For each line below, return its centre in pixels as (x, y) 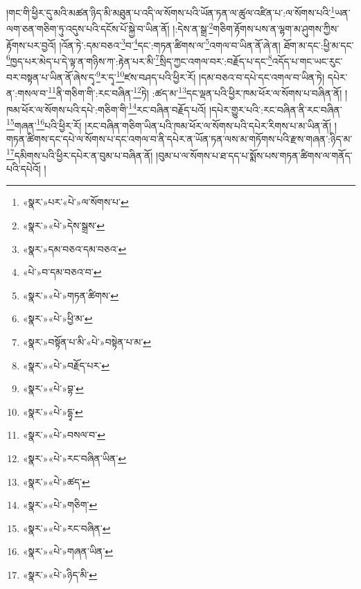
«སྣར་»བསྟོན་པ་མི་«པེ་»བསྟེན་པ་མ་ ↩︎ (87, 342)
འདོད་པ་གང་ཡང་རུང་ (307, 61)
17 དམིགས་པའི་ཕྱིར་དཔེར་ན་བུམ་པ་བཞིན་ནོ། (80, 154)
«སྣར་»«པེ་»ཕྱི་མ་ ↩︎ (58, 318)
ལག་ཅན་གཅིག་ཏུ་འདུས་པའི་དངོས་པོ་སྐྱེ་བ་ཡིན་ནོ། (88, 28)
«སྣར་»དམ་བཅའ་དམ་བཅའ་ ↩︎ (74, 248)
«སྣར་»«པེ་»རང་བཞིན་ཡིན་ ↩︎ (74, 458)
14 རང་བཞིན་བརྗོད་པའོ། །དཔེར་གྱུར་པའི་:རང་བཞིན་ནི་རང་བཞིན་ (235, 108)
